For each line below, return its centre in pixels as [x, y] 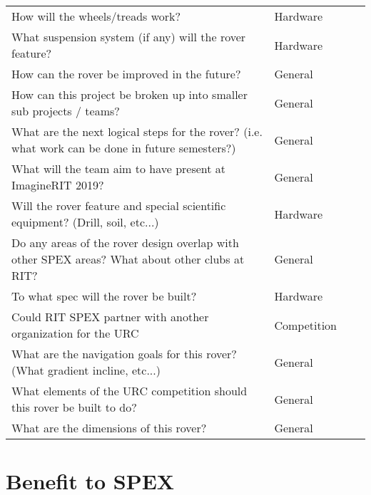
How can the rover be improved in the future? [126, 74]
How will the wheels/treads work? [96, 16]
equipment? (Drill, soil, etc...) [85, 222]
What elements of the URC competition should [129, 391]
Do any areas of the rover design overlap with [125, 243]
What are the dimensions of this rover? [109, 428]
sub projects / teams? [66, 111]
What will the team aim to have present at [119, 168]
